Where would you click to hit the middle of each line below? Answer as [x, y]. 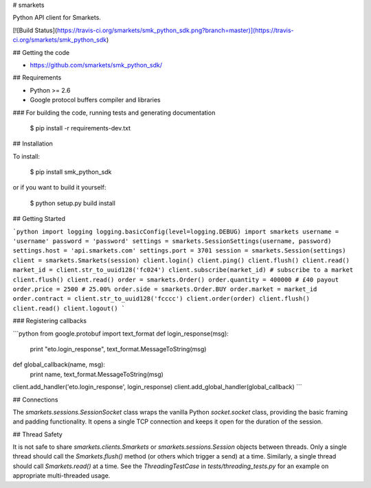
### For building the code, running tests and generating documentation [114, 113]
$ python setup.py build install [73, 203]
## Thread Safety [38, 434]
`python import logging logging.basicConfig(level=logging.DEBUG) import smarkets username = [176, 231]
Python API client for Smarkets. [57, 18]
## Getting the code [41, 52]
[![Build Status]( [35, 30]
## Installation [33, 143]
